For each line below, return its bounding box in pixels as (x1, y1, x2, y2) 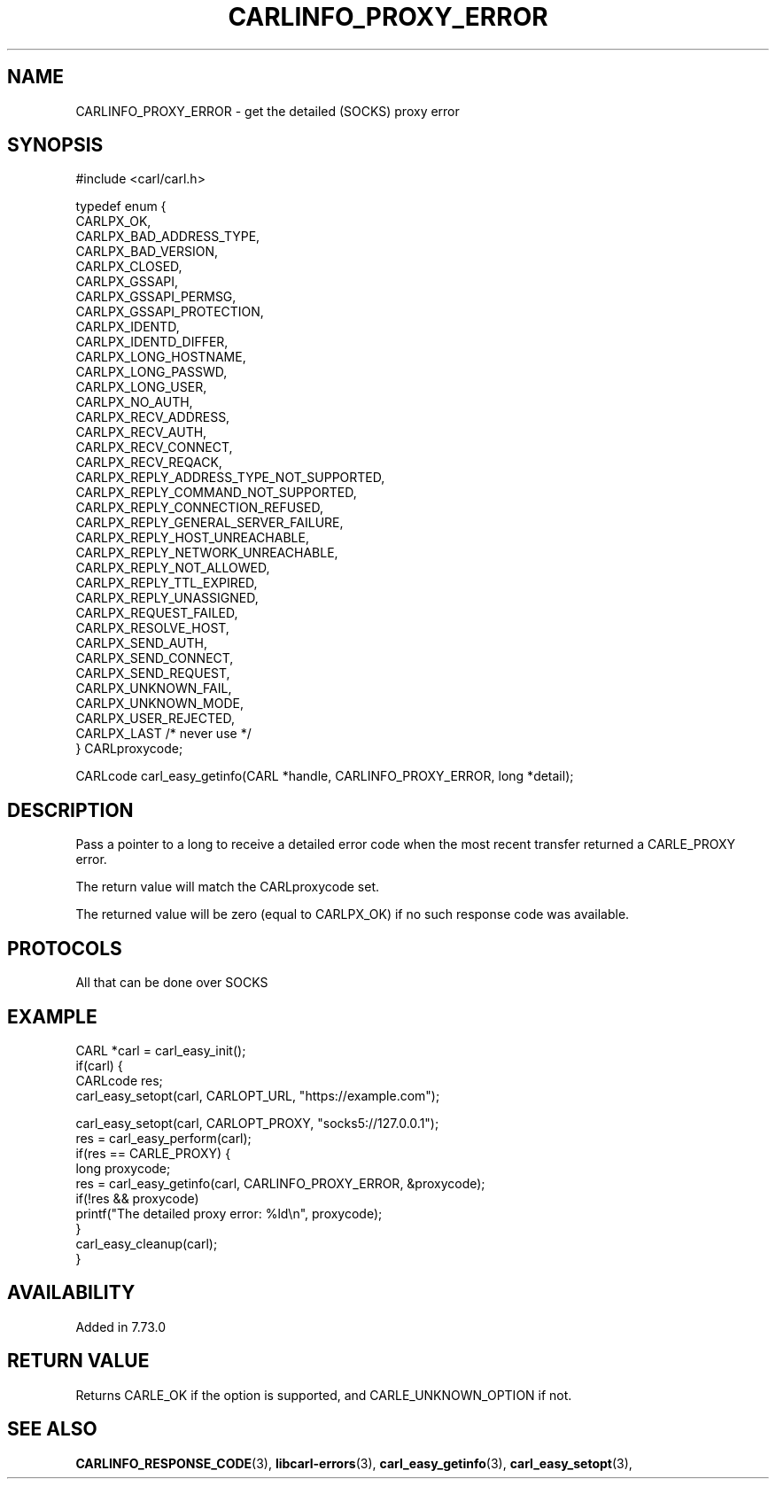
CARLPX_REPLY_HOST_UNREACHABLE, (75, 530, 309, 546)
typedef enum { (75, 198, 167, 214)
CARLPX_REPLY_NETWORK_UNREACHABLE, (75, 545, 338, 561)
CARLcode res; (75, 1072, 163, 1088)
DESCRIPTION (7, 798, 134, 821)
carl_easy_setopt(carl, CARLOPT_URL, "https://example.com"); (75, 1087, 440, 1103)
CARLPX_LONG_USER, (75, 379, 207, 395)
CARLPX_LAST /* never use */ (75, 726, 252, 742)
